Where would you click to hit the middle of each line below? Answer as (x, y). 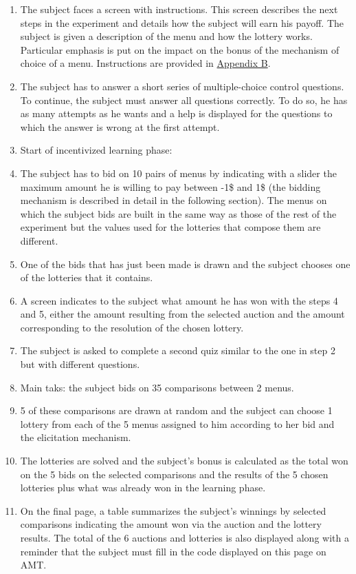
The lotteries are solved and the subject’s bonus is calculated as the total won (184, 461)
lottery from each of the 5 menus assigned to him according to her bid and (177, 423)
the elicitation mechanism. (76, 437)
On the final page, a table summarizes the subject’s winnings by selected (173, 510)
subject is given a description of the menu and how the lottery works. (166, 36)
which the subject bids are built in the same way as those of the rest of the (178, 213)
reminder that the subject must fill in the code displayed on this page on (173, 551)
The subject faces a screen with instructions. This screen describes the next (179, 9)
